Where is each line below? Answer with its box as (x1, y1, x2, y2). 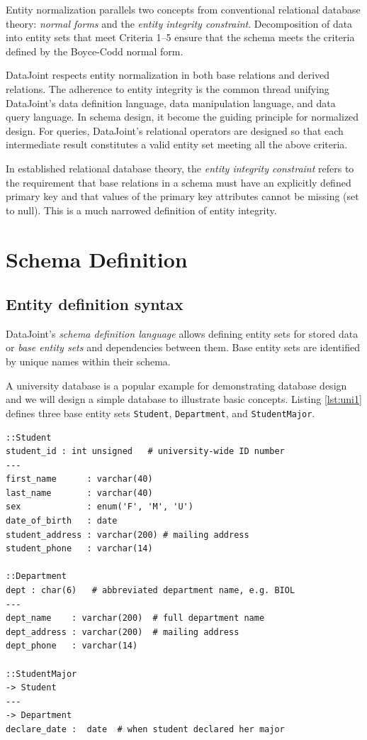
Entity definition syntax (6, 293, 183, 315)
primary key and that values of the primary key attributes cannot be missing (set (6, 189, 359, 204)
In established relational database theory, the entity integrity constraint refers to (6, 160, 354, 175)
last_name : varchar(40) (6, 487, 153, 498)
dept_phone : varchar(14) (6, 641, 138, 651)
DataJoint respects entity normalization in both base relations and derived (6, 67, 330, 82)
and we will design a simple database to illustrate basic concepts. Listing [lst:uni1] (6, 392, 362, 407)
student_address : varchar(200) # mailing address (6, 529, 249, 540)
